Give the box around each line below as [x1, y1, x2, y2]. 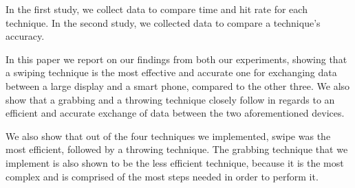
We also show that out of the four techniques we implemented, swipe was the [6, 128, 331, 143]
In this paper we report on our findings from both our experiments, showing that [6, 51, 347, 66]
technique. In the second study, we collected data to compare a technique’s [6, 15, 321, 30]
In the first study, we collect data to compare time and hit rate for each [6, 2, 308, 16]
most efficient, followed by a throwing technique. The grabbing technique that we [6, 142, 348, 156]
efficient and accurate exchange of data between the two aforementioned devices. [6, 106, 345, 120]
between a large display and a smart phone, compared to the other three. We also [6, 78, 350, 93]
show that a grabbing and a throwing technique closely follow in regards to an [6, 92, 335, 106]
